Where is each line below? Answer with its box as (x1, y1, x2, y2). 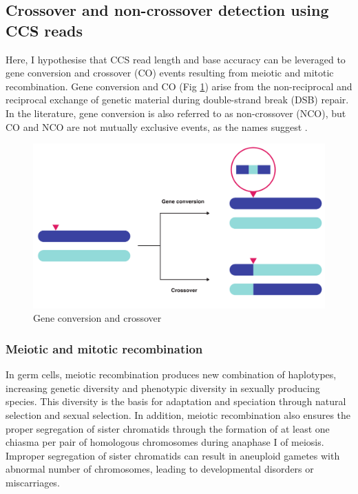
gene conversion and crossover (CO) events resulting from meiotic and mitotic (6, 65, 334, 80)
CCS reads (6, 19, 83, 41)
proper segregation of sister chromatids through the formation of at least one (6, 421, 330, 435)
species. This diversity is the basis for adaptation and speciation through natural (6, 394, 346, 409)
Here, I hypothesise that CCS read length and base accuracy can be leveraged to (6, 52, 346, 66)
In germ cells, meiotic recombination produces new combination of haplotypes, (6, 367, 337, 382)
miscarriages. (6, 475, 60, 490)
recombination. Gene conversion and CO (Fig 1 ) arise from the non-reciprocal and (6, 79, 352, 93)
